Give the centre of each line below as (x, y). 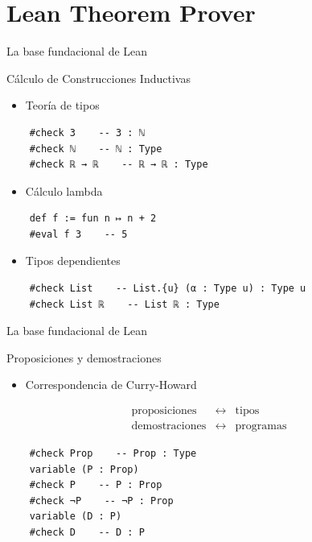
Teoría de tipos (62, 105)
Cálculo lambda (64, 190)
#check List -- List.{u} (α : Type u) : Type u (168, 289)
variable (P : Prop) (84, 469)
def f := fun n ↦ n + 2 (93, 219)
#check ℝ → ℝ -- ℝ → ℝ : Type (119, 165)
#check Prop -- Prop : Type (113, 454)
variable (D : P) (76, 517)
